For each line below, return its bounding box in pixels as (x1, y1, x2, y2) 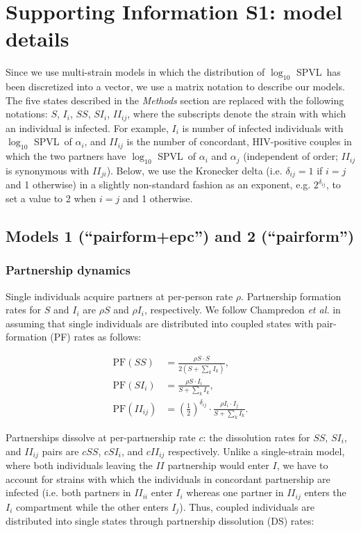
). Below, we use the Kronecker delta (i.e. (106, 163, 283, 177)
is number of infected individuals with (182, 120, 344, 135)
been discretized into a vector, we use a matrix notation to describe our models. (6, 79, 345, 94)
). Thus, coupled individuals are (179, 499, 314, 514)
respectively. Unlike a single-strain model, (168, 443, 345, 458)
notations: (6, 106, 48, 121)
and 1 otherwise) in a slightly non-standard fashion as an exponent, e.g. (6, 177, 311, 192)
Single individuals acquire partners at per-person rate (6, 288, 233, 303)
